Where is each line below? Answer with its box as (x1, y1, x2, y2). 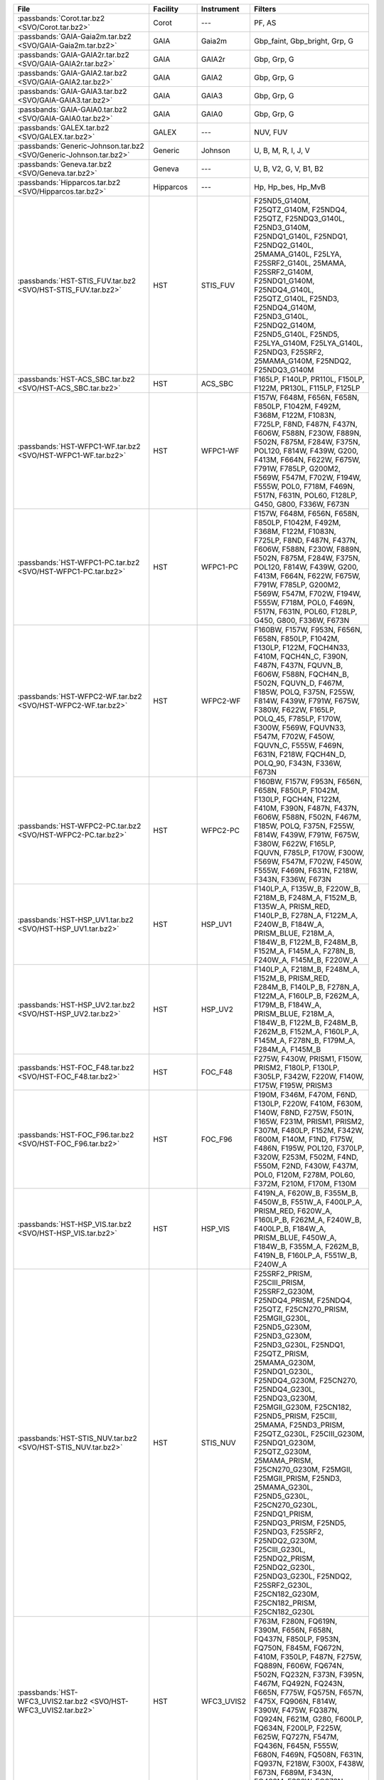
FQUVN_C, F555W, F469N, (253, 740, 344, 750)
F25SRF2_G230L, (253, 1581, 313, 1590)
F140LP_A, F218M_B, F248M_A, (253, 965, 361, 974)
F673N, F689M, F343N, (253, 1768, 334, 1777)
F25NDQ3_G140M (253, 365, 314, 375)
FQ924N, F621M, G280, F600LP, (253, 1714, 363, 1724)
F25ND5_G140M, (253, 196, 311, 206)
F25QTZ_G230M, (253, 1447, 312, 1456)
